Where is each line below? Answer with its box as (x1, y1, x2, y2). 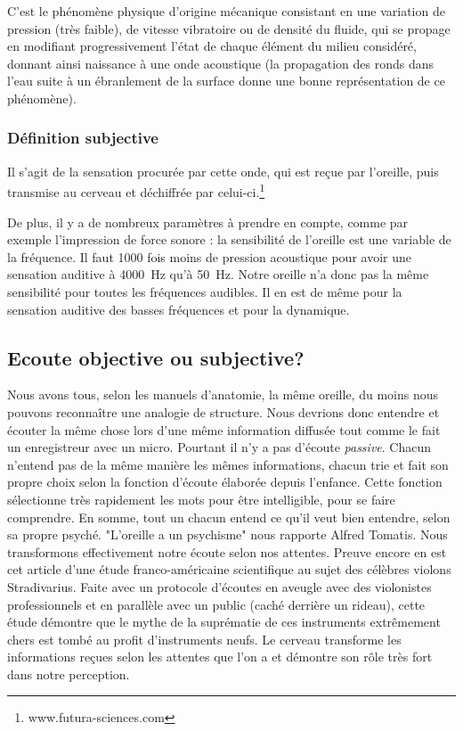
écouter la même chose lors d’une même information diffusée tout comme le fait (7, 420, 441, 439)
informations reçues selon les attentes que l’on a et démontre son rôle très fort (7, 647, 433, 666)
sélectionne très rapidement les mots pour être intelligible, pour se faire (7, 489, 395, 508)
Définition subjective (7, 127, 158, 149)
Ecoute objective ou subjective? (7, 343, 305, 371)
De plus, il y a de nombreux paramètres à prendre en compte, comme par (7, 212, 409, 231)
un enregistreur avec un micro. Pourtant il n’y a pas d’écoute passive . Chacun (7, 438, 432, 456)
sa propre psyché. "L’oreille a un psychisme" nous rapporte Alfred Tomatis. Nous (7, 525, 448, 544)
